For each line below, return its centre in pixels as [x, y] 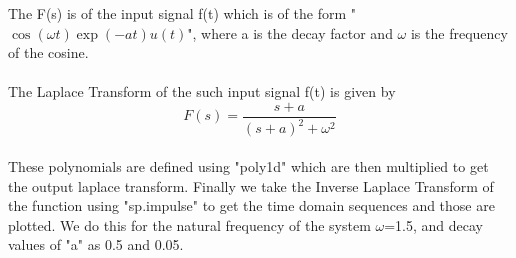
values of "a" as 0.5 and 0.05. [96, 244]
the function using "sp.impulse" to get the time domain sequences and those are [251, 205]
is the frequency [459, 32]
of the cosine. [48, 52]
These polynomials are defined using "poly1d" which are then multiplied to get [248, 165]
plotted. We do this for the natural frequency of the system [189, 224]
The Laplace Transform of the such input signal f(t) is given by [202, 91]
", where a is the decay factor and [290, 32]
